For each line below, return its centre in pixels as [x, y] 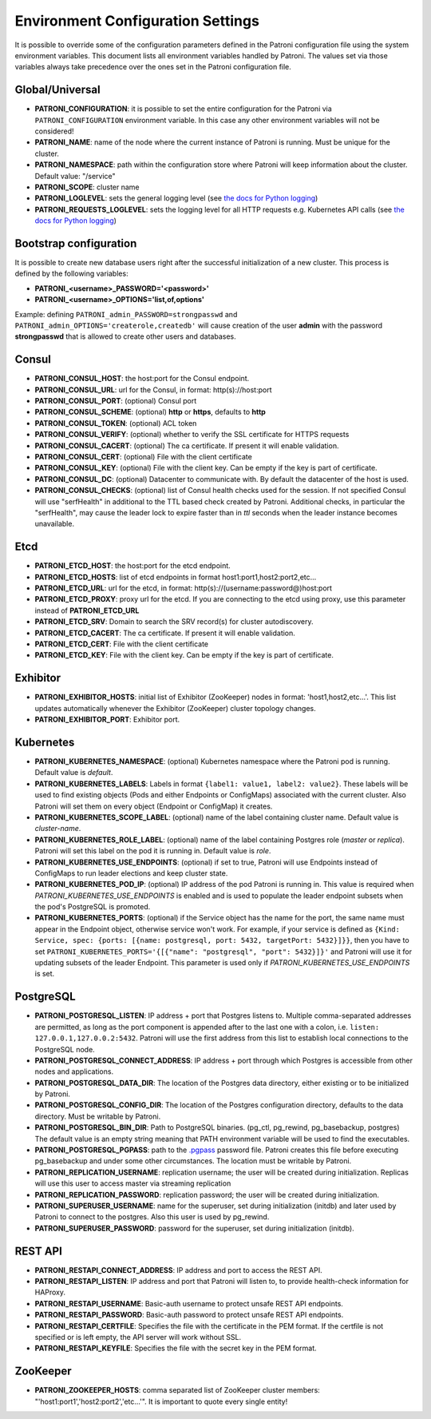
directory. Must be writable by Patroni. [98, 1116]
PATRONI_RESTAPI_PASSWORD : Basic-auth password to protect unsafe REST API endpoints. [189, 1315]
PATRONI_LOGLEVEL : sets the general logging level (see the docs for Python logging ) [176, 198]
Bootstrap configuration [76, 243]
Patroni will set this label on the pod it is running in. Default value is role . [153, 851]
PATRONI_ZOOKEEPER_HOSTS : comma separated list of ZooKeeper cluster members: [178, 1390]
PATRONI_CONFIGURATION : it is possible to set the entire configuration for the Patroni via [184, 109]
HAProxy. [50, 1292]
